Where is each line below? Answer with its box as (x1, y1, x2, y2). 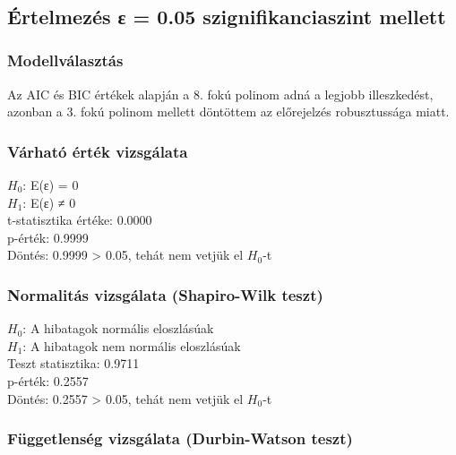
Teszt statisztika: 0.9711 (7, 354, 140, 373)
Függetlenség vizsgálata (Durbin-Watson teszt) (7, 427, 353, 450)
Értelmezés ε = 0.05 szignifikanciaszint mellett (7, 2, 446, 30)
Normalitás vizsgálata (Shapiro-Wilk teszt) (7, 283, 323, 305)
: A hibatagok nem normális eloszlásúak (22, 336, 241, 355)
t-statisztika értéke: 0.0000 (7, 210, 152, 229)
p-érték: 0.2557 (7, 371, 89, 390)
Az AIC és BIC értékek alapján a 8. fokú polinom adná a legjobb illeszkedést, (7, 84, 434, 103)
